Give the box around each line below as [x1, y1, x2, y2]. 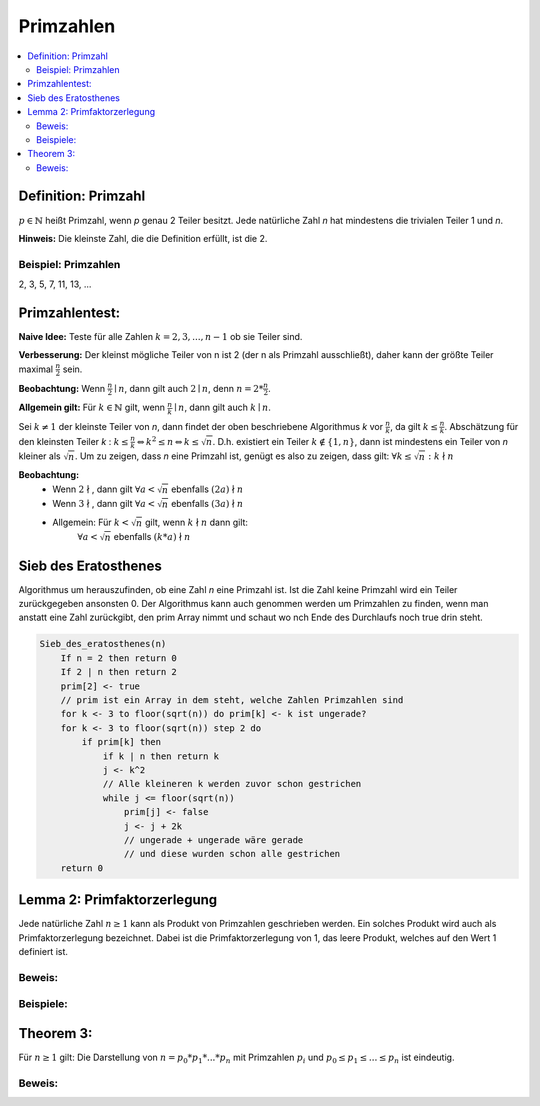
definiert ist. [18, 945, 69, 957]
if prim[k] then [81, 736, 162, 748]
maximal [18, 363, 54, 375]
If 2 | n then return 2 [60, 666, 177, 678]
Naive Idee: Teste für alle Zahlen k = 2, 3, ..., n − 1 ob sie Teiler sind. [18, 331, 303, 343]
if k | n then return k [102, 750, 220, 762]
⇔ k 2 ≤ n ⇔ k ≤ [136, 434, 200, 447]
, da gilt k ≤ [390, 420, 439, 432]
